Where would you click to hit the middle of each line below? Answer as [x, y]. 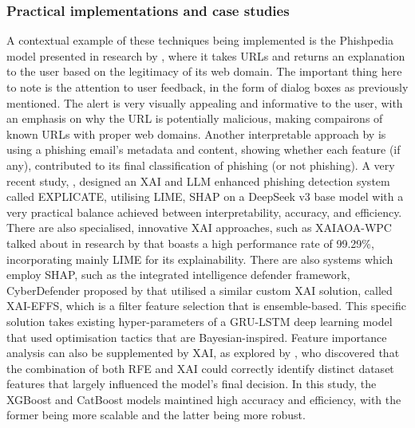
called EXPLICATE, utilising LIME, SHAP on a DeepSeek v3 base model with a [205, 196]
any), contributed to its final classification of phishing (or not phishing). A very [201, 165]
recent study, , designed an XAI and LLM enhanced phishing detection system [198, 181]
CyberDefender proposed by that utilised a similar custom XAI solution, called [200, 290]
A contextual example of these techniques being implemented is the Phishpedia [200, 40]
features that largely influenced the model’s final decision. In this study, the [192, 384]
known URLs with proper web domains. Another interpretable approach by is [196, 134]
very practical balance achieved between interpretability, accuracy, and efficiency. [204, 212]
